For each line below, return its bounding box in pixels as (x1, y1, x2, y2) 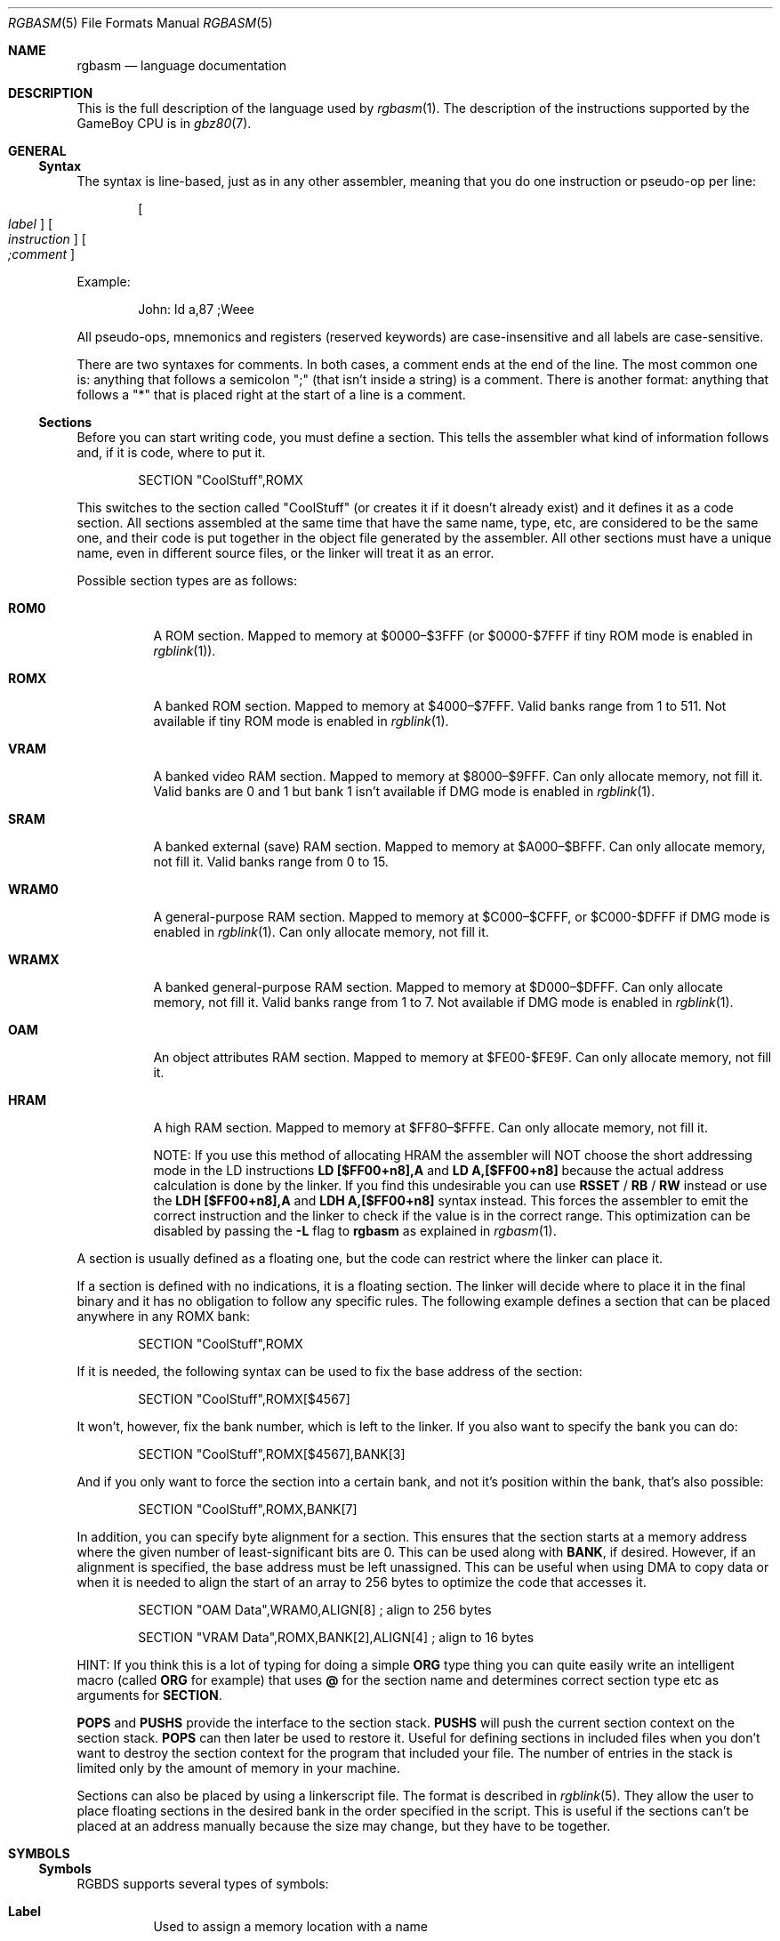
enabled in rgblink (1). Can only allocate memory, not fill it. (153, 924, 489, 939)
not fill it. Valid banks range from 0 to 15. (153, 854, 389, 869)
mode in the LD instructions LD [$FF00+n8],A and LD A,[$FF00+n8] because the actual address (153, 1163, 724, 1178)
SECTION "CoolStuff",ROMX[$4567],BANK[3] (138, 1446, 406, 1462)
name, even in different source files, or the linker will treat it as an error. (76, 545, 495, 560)
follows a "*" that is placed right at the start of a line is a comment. (76, 387, 466, 402)
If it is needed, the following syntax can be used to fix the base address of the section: (76, 1364, 583, 1379)
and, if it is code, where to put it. (76, 445, 266, 460)
